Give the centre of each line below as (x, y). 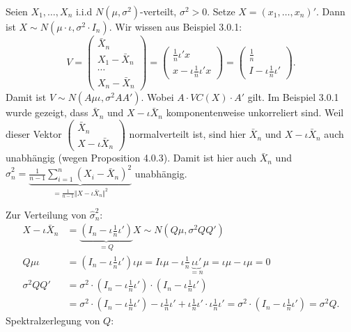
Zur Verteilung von (46, 214)
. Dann (331, 11)
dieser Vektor (34, 134)
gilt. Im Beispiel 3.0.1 (293, 97)
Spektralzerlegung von (53, 321)
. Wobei (157, 97)
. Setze (221, 11)
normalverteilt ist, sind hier (188, 134)
